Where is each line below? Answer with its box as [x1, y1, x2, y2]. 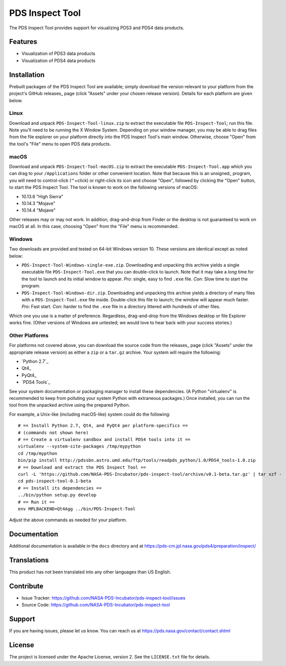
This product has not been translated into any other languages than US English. [9, 569, 172, 575]
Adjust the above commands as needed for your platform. [9, 517, 127, 523]
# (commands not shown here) [18, 430, 89, 436]
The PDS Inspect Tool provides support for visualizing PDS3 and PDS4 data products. [9, 25, 184, 31]
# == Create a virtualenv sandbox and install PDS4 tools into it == [18, 437, 191, 442]
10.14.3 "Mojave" [21, 200, 56, 206]
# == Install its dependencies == [18, 485, 102, 491]
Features [9, 38, 37, 46]
